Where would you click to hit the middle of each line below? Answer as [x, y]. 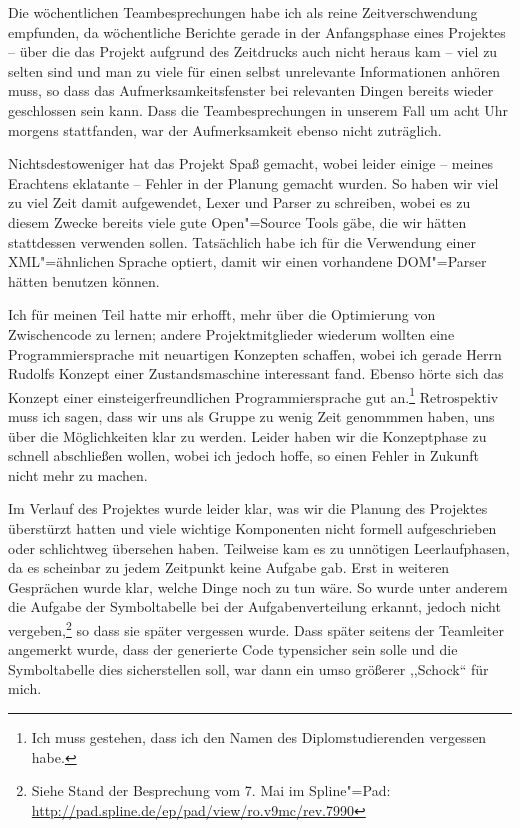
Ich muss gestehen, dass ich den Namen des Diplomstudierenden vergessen [259, 736]
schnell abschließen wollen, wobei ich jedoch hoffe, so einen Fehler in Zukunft [244, 455]
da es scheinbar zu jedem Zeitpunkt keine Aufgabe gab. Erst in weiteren [229, 567]
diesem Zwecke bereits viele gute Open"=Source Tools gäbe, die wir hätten [237, 221]
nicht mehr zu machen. [78, 474]
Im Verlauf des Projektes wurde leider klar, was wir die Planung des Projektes [248, 508]
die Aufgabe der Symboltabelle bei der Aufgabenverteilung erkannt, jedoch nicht [254, 606]
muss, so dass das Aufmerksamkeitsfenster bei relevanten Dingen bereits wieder [251, 90]
